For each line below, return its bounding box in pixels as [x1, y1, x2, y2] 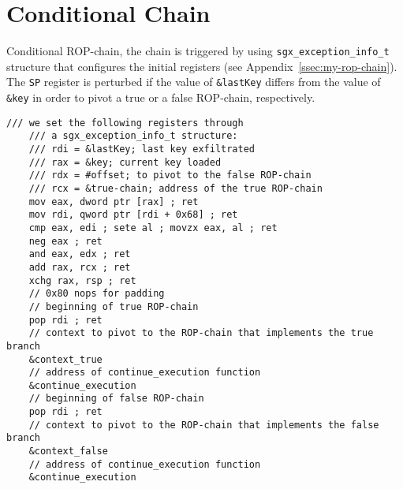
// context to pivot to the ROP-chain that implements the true [28, 327, 374, 339]
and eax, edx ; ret [28, 248, 131, 260]
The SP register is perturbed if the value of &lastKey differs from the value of [6, 73, 381, 90]
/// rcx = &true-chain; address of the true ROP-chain [28, 182, 323, 194]
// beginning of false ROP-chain [28, 393, 204, 405]
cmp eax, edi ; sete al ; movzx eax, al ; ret [28, 222, 278, 233]
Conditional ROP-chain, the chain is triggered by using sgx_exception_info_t [6, 43, 390, 59]
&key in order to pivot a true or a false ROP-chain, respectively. [6, 89, 315, 106]
